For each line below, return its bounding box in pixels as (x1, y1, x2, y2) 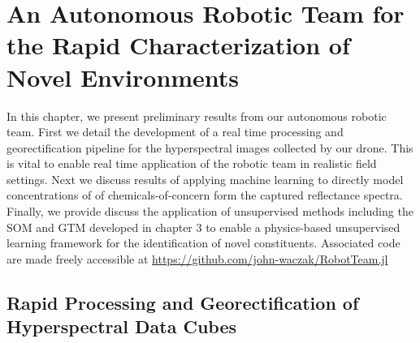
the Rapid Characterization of (6, 28, 350, 62)
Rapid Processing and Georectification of (6, 289, 359, 315)
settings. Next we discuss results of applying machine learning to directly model (6, 170, 404, 187)
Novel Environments (6, 60, 240, 93)
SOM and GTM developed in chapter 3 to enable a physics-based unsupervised (6, 218, 401, 235)
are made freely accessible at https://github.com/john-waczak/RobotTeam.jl (6, 250, 388, 267)
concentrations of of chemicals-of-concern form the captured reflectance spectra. (6, 187, 403, 204)
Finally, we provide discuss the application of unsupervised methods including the (6, 203, 414, 220)
